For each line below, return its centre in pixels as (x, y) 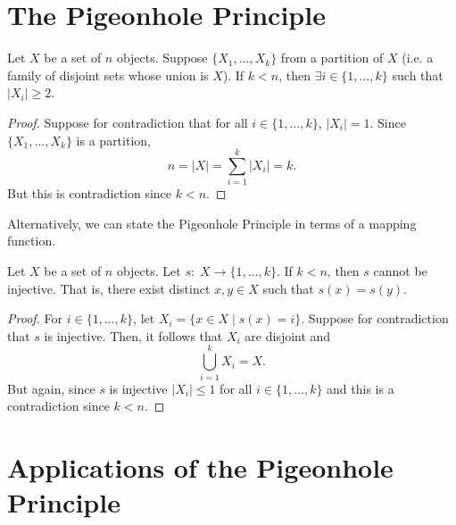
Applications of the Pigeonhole (200, 467)
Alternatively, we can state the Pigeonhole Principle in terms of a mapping (212, 223)
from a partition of (332, 58)
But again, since (51, 388)
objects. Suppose (162, 58)
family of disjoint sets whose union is (108, 75)
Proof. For (35, 318)
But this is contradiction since (90, 193)
